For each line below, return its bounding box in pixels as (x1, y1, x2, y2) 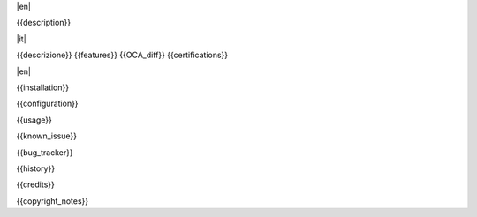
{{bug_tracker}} (16, 146, 74, 158)
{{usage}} (16, 115, 52, 125)
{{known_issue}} (16, 131, 78, 141)
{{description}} (16, 18, 71, 28)
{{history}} (16, 163, 56, 174)
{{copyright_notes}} (16, 195, 89, 206)
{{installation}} (16, 82, 70, 93)
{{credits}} (16, 179, 55, 190)
